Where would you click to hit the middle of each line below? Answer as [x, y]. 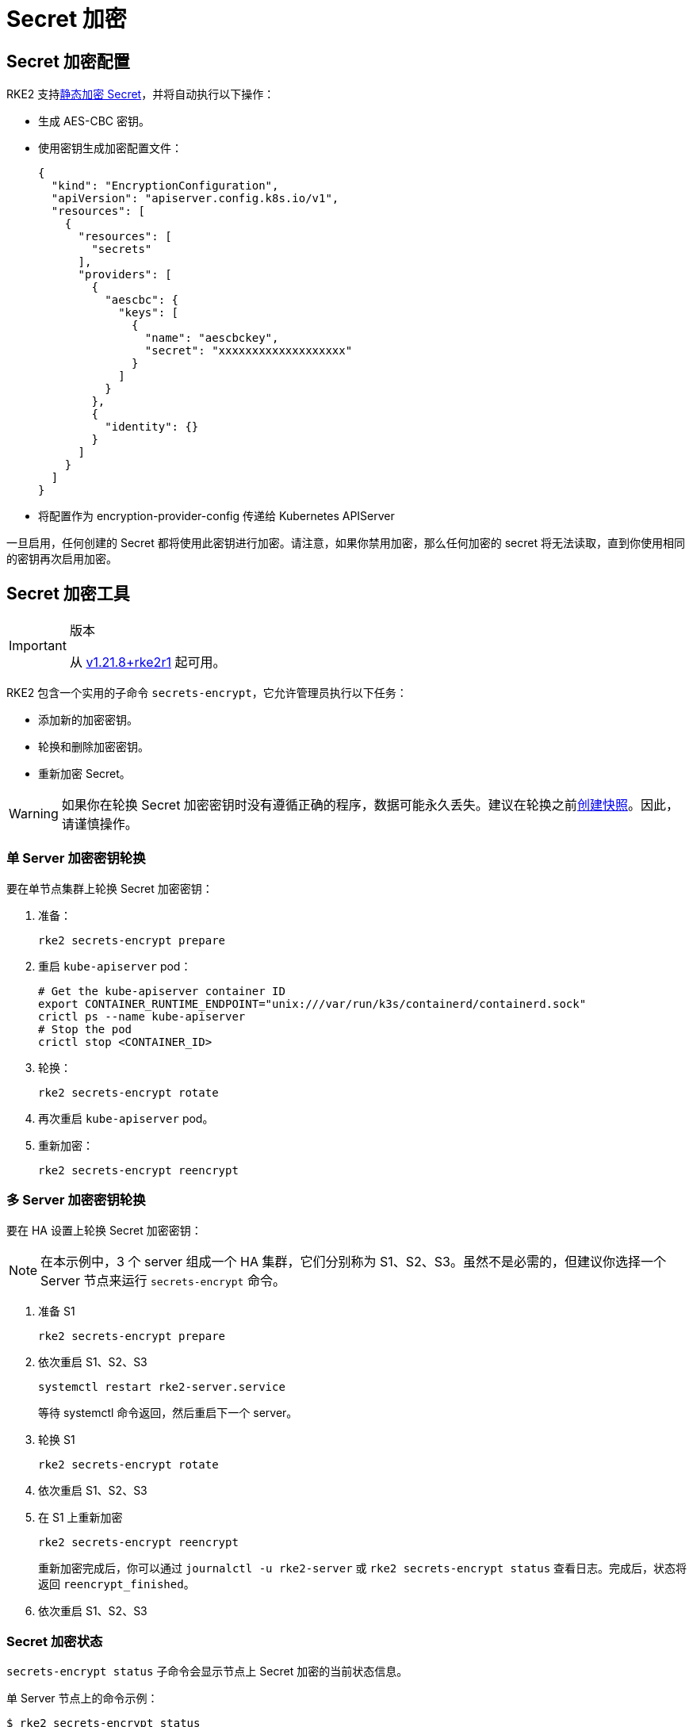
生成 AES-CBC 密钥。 [94, 121]
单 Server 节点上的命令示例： [82, 1698]
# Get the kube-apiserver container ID [162, 991]
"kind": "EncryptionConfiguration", [165, 186]
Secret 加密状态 [55, 1641]
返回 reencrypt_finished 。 [117, 1583]
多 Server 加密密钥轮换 [76, 1200]
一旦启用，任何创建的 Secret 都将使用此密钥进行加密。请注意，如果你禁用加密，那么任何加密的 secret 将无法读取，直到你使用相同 [346, 543]
